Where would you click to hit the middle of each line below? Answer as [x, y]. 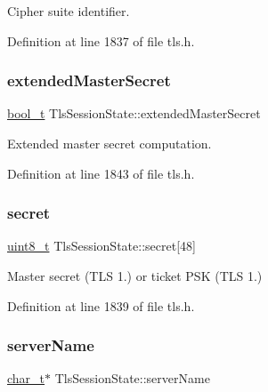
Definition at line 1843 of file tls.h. [101, 173]
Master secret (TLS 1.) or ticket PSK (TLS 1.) [135, 276]
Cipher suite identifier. [69, 11]
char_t [26, 378]
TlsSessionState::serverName [132, 378]
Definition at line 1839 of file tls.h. [101, 305]
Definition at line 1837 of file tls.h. [101, 40]
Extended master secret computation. [110, 143]
